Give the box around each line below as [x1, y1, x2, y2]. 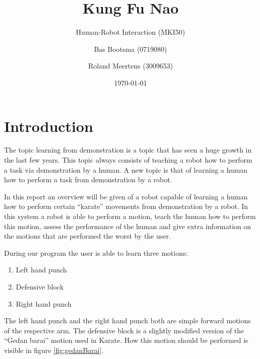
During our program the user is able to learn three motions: [4, 247, 188, 258]
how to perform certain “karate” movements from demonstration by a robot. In [4, 201, 248, 211]
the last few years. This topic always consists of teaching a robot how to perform [4, 155, 252, 165]
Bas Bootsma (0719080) [94, 43, 167, 54]
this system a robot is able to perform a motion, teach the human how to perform [4, 211, 256, 221]
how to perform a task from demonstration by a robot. [4, 174, 172, 185]
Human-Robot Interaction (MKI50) [76, 27, 185, 37]
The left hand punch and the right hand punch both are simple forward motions [4, 315, 251, 326]
